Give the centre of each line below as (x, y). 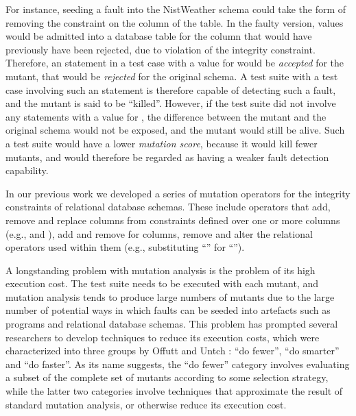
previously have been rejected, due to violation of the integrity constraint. (161, 49)
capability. (27, 170)
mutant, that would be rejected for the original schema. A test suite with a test (172, 76)
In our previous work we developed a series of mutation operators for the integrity (178, 193)
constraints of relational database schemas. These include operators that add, (168, 207)
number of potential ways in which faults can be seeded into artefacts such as (168, 310)
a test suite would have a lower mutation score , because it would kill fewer (162, 143)
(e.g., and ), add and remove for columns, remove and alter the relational (159, 233)
